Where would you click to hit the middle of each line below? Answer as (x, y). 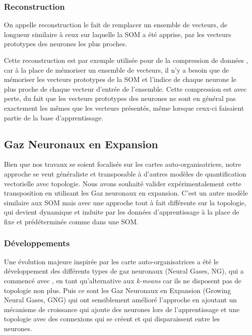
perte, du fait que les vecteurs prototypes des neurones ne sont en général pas (120, 98)
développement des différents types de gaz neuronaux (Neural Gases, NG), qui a (124, 271)
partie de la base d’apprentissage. (54, 117)
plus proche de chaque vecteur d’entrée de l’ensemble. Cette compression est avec (126, 89)
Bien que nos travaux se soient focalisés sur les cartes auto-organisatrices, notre (123, 164)
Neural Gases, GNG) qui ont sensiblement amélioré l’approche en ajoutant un (120, 300)
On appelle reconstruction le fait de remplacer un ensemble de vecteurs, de (116, 25)
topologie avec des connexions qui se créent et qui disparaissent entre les (112, 319)
